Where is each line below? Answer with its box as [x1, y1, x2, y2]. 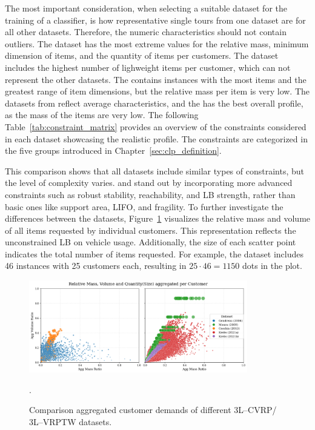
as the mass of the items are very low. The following [5, 108, 199, 121]
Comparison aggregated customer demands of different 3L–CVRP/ [29, 403, 277, 416]
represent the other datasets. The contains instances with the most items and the [5, 73, 307, 85]
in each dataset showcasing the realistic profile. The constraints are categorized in [5, 132, 308, 145]
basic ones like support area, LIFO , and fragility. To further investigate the [5, 200, 283, 213]
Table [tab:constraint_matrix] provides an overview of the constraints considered [5, 120, 307, 133]
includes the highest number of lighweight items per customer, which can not [5, 61, 291, 73]
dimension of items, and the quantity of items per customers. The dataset [5, 49, 279, 62]
